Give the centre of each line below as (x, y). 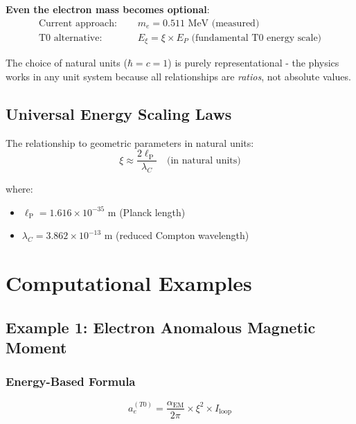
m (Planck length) (146, 212)
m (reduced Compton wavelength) (177, 235)
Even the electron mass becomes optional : (108, 9)
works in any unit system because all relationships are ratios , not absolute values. (178, 76)
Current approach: (78, 23)
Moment (36, 347)
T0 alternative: (70, 38)
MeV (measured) (224, 23)
